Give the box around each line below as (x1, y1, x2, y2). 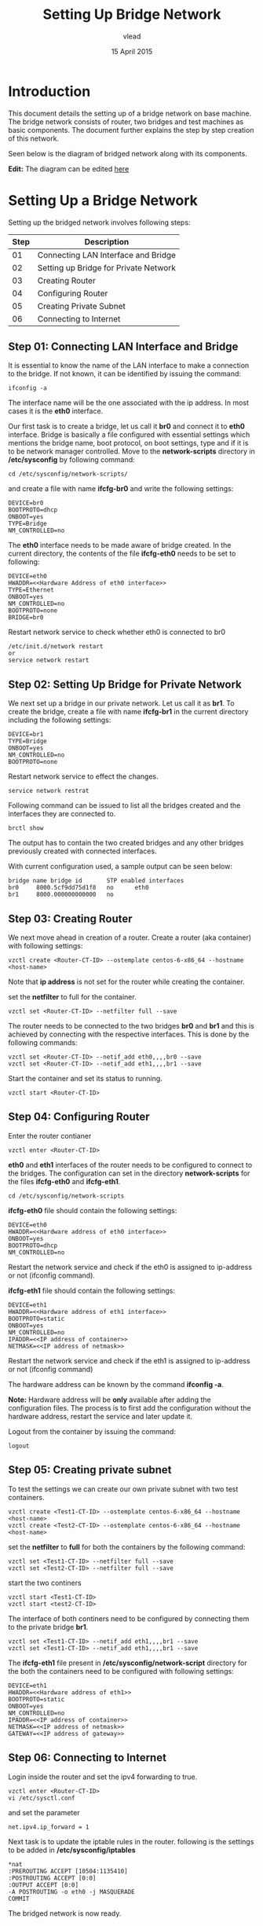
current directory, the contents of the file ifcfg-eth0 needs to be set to (8, 548, 236, 559)
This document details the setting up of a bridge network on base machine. (8, 108, 252, 118)
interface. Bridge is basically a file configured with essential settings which (8, 430, 250, 439)
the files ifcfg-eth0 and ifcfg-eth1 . (8, 1176, 121, 1186)
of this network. (8, 134, 60, 143)
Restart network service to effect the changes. (8, 772, 159, 781)
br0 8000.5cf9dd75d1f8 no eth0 (8, 884, 149, 892)
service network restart (8, 656, 89, 665)
